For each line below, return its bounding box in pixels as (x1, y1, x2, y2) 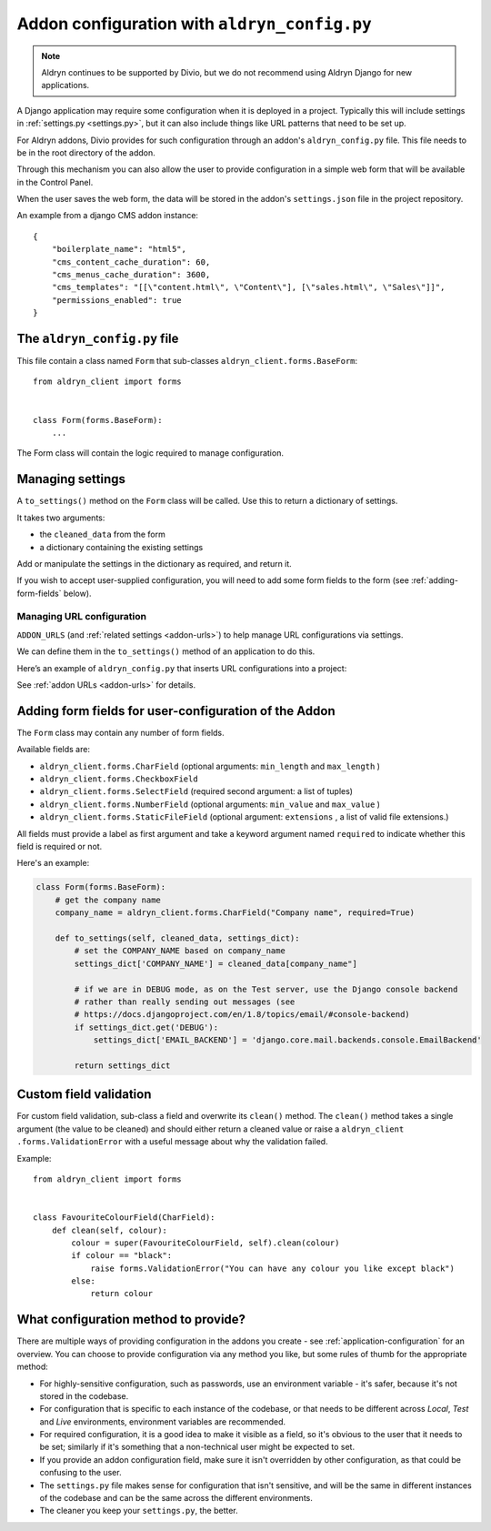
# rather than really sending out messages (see (74, 996, 296, 1007)
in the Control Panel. (16, 176, 94, 187)
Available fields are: (16, 744, 91, 755)
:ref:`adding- (410, 575, 459, 586)
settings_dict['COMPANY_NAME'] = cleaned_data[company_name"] (74, 958, 358, 969)
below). (63, 588, 92, 599)
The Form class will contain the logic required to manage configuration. (16, 448, 284, 458)
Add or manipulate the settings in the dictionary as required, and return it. (16, 558, 293, 569)
